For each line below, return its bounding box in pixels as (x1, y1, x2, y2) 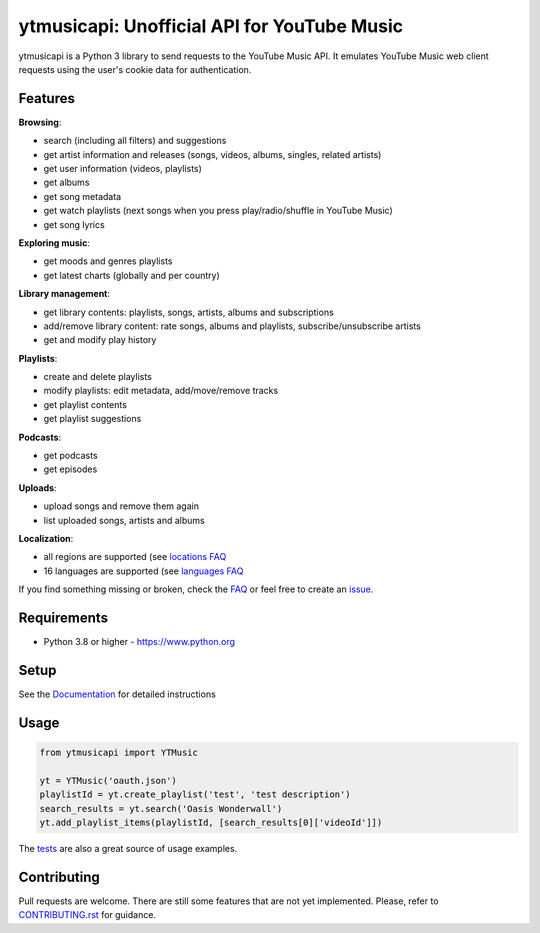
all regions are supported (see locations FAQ (43, 551, 227, 563)
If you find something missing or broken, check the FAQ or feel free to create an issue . (18, 583, 374, 595)
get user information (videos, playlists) (43, 163, 202, 175)
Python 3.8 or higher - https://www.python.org (43, 636, 235, 648)
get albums (43, 176, 90, 189)
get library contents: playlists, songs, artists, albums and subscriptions (43, 306, 334, 318)
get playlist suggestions (43, 413, 142, 425)
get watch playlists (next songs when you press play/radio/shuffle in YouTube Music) (43, 205, 394, 217)
